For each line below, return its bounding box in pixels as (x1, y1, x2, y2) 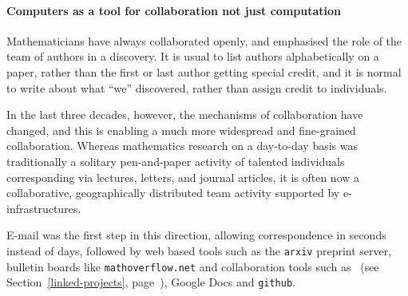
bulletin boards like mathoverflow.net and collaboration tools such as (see (6, 258, 379, 274)
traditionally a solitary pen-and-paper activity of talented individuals (6, 152, 345, 169)
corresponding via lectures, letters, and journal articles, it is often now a (6, 168, 360, 185)
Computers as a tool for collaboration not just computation (6, 2, 342, 18)
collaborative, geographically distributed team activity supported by (6, 184, 340, 201)
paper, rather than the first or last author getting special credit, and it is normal (6, 63, 402, 80)
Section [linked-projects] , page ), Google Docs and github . (6, 274, 295, 290)
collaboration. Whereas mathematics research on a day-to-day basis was (6, 137, 358, 154)
